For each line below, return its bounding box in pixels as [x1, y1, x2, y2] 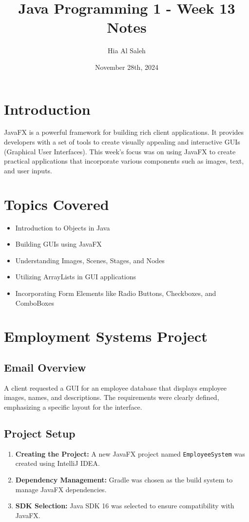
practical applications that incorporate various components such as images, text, [4, 156, 244, 166]
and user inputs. [4, 165, 52, 175]
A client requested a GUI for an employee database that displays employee [4, 382, 227, 393]
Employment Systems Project [4, 326, 208, 346]
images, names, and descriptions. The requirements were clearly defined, [4, 392, 219, 402]
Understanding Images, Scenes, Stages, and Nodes [15, 255, 165, 265]
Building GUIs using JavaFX [15, 239, 102, 249]
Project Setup [4, 425, 76, 440]
